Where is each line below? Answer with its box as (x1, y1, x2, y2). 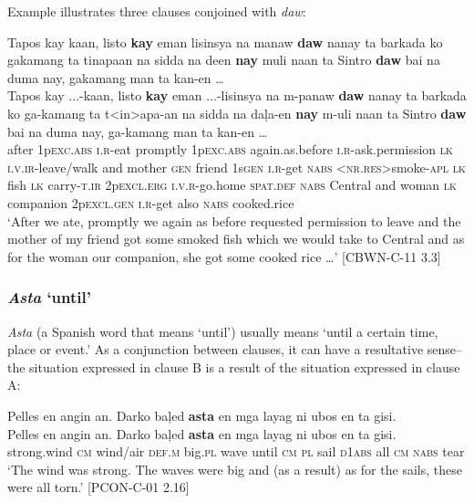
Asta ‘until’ (7, 286, 91, 309)
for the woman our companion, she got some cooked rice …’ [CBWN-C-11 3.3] (7, 246, 441, 266)
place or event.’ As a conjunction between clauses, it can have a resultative (7, 340, 424, 359)
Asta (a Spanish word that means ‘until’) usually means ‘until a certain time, (7, 321, 438, 341)
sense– (427, 340, 463, 359)
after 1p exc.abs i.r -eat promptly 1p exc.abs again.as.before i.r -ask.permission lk (7, 140, 453, 159)
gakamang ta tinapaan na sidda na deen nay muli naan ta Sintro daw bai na (7, 50, 440, 69)
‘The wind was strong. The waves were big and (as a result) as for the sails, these (7, 459, 462, 478)
